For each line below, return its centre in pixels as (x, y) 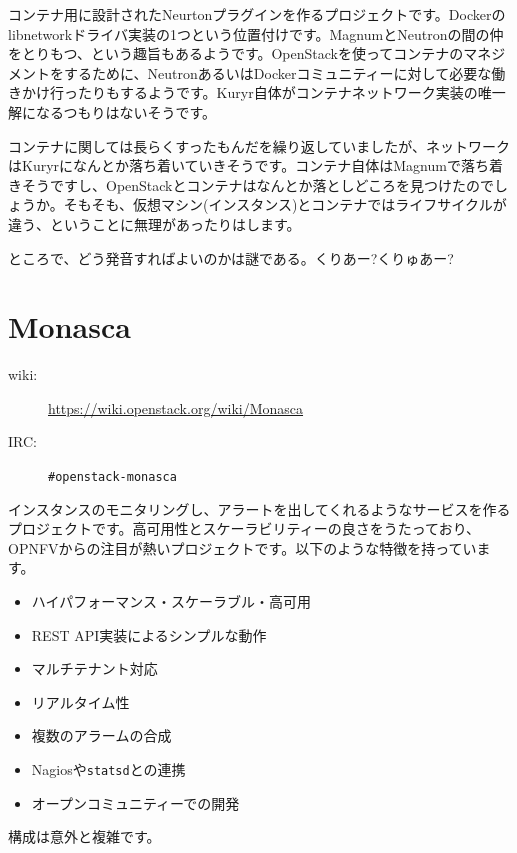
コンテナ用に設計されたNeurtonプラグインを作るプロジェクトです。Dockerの (257, 14)
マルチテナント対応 (94, 668)
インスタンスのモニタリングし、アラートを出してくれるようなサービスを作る (259, 508)
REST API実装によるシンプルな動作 (149, 634)
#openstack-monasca (112, 477)
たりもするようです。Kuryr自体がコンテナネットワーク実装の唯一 (291, 92)
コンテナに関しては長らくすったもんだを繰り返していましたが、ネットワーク (259, 145)
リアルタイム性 (80, 701)
